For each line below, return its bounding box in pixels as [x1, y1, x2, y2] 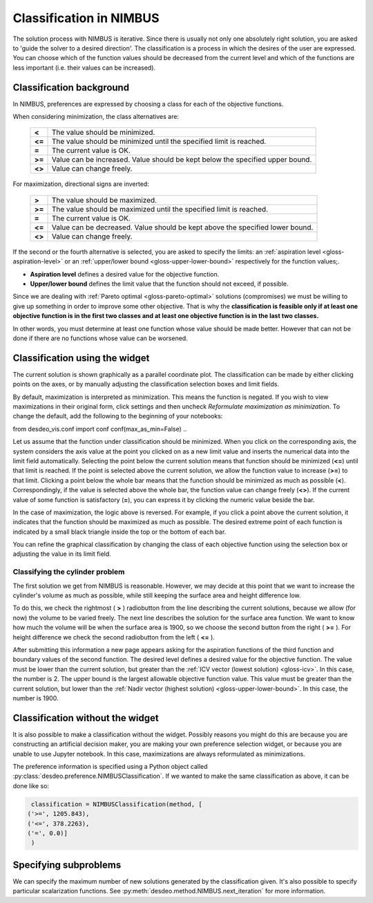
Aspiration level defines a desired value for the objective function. [30, 270, 220, 278]
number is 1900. [12, 693, 59, 702]
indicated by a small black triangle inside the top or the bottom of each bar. [12, 528, 227, 536]
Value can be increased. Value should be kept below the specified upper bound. [51, 155, 312, 165]
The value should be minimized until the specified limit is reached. [51, 137, 267, 147]
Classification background [12, 82, 130, 93]
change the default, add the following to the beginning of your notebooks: [12, 412, 223, 420]
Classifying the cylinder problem [12, 567, 125, 577]
